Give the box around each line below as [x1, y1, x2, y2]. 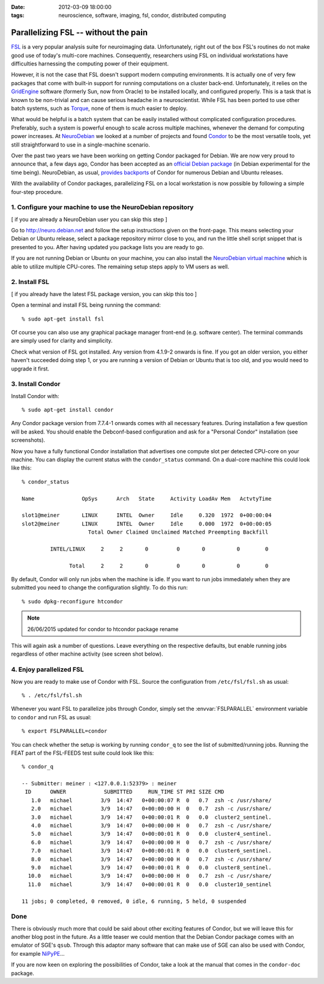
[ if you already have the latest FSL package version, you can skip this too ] [11, 290, 197, 297]
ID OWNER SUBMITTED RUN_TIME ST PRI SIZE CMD [25, 788, 224, 795]
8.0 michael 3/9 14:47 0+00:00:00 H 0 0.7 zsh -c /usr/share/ [31, 856, 272, 863]
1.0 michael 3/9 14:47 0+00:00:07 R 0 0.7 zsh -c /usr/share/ [31, 797, 272, 804]
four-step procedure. [11, 188, 63, 195]
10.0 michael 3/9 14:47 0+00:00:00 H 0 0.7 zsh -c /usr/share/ [28, 872, 272, 880]
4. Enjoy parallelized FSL [11, 665, 84, 674]
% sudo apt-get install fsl [22, 315, 104, 322]
